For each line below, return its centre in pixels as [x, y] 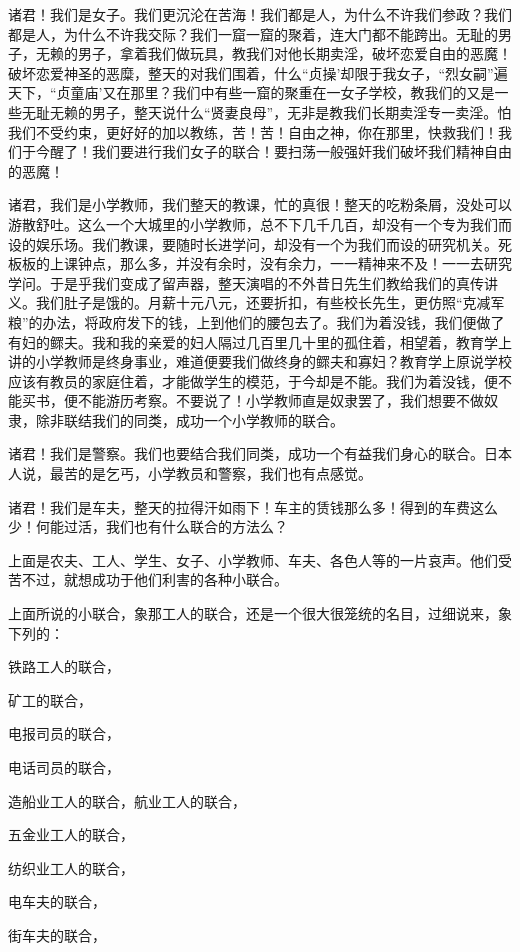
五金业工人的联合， [71, 834]
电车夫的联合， [57, 901]
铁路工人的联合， [64, 666]
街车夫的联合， [57, 934]
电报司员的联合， [64, 733]
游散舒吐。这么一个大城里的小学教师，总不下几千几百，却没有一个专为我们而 [260, 223]
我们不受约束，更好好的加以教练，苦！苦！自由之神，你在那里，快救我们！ [253, 131]
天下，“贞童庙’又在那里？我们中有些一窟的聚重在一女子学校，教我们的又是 [251, 92]
